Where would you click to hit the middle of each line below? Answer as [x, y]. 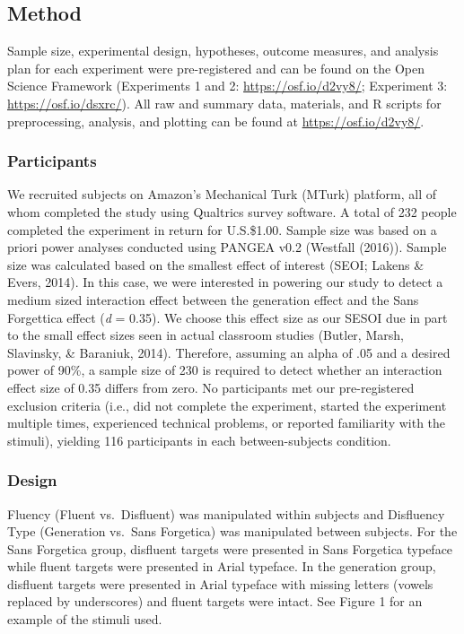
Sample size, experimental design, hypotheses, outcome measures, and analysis [223, 51]
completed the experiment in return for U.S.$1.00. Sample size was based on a [222, 229]
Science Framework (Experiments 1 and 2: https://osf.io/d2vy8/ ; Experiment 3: [228, 86]
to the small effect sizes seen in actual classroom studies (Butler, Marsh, [206, 335]
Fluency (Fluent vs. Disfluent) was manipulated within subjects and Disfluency [226, 513]
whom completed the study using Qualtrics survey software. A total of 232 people [232, 211]
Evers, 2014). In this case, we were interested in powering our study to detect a [225, 282]
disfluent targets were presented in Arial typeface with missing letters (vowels [220, 583]
